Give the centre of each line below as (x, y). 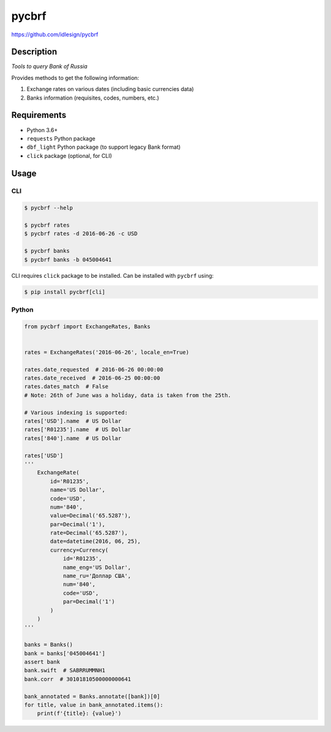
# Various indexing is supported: (76, 412)
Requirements (39, 115)
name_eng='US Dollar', (97, 567)
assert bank (42, 662)
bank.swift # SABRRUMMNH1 (65, 671)
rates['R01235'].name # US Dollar (78, 430)
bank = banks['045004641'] (65, 653)
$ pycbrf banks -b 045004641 (68, 259)
